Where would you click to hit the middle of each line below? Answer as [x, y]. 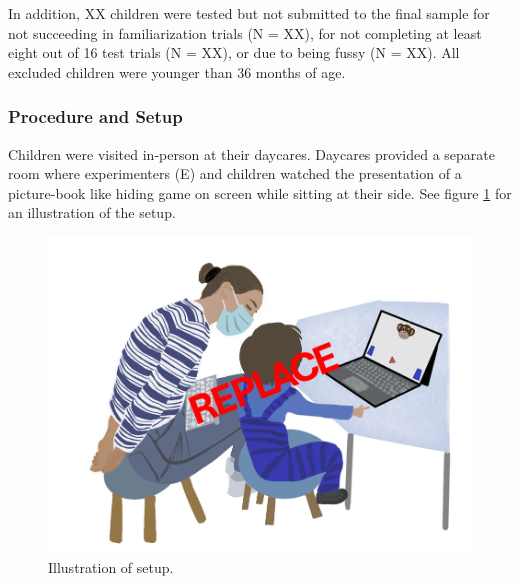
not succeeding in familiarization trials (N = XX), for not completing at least [245, 32]
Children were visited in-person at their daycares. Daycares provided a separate [251, 153]
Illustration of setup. [111, 567]
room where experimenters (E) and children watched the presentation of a [235, 173]
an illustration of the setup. [92, 212]
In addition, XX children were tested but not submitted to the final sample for [249, 13]
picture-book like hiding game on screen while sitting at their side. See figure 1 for [260, 192]
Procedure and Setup [95, 116]
